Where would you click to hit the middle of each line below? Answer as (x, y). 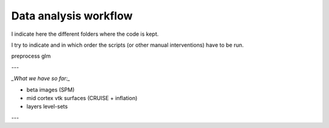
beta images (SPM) (51, 89)
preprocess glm (31, 56)
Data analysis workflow (72, 16)
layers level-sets (47, 107)
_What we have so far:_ (41, 78)
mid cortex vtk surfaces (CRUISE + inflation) (82, 98)
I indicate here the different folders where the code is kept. (85, 34)
